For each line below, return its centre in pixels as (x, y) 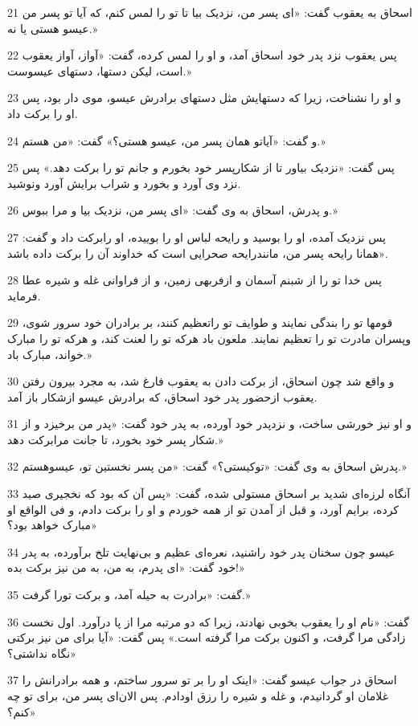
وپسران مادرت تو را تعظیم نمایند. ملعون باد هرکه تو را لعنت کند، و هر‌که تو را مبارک (209, 338)
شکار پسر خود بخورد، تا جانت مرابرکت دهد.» (115, 439)
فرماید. (24, 295)
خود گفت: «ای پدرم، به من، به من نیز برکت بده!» (126, 567)
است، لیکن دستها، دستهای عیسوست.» (99, 70)
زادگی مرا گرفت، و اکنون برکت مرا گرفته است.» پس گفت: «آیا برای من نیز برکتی (207, 637)
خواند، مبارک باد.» (50, 354)
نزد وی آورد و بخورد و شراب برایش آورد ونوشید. (124, 183)
